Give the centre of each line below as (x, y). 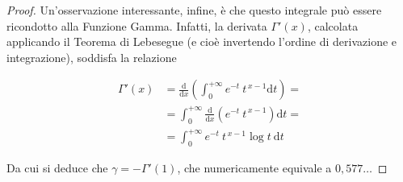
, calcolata (333, 25)
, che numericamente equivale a (254, 168)
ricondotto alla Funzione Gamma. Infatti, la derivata (137, 25)
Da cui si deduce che (57, 168)
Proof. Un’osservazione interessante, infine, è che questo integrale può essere (194, 10)
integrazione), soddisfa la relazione (92, 57)
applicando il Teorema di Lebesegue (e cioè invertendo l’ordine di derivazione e (202, 41)
